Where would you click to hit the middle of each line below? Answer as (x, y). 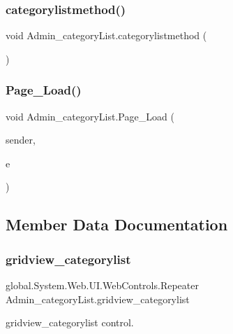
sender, (21, 140)
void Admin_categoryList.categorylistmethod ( (106, 35)
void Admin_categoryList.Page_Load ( (90, 116)
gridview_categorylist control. (70, 322)
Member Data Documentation (117, 224)
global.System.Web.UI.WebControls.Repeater (102, 285)
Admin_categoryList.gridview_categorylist (98, 299)
